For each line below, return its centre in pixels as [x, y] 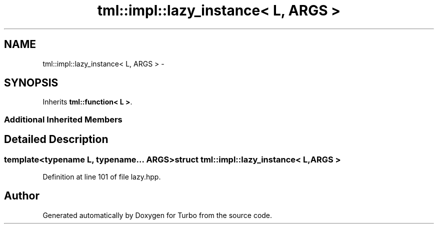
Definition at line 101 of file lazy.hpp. [102, 177]
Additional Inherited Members [63, 119]
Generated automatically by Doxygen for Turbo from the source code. [157, 215]
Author [22, 196]
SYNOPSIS [31, 83]
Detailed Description [56, 139]
